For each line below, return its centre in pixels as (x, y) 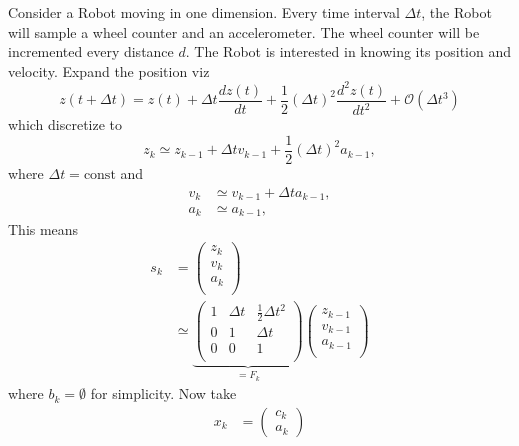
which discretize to (65, 124)
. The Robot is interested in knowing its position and (348, 51)
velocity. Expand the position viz (109, 70)
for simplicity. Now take (163, 393)
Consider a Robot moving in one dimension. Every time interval (204, 12)
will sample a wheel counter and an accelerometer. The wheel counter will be (244, 31)
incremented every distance (91, 51)
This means (43, 228)
